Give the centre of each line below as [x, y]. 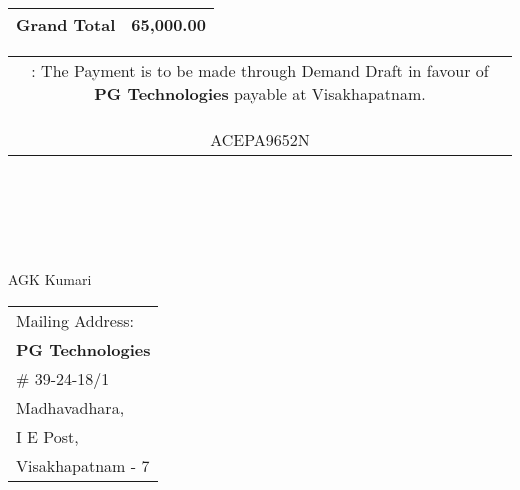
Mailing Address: [75, 320]
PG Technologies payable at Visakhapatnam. [260, 93]
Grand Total [66, 24]
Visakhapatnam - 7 [83, 465]
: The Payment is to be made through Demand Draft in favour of [260, 70]
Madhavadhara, [70, 407]
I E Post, [47, 436]
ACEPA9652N [260, 139]
